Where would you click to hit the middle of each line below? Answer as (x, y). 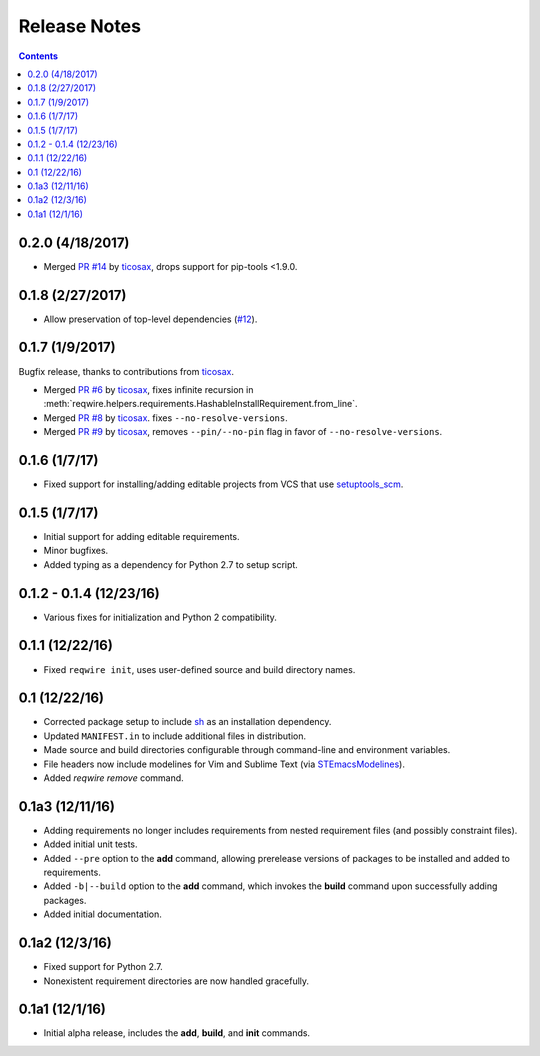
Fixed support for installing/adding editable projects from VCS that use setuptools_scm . (223, 484)
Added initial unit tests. (91, 844)
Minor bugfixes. (76, 551)
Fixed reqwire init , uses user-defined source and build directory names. (199, 669)
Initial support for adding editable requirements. (141, 536)
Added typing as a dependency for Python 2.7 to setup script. (171, 564)
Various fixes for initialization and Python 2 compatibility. (160, 617)
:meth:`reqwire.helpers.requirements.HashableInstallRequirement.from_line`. (201, 404)
